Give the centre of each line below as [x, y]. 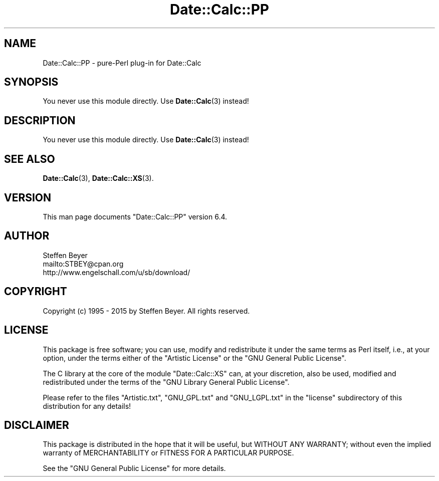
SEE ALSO [30, 159]
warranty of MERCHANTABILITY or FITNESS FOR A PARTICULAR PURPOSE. [168, 453]
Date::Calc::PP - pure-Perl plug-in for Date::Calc [122, 63]
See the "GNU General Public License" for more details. [134, 468]
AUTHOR [27, 236]
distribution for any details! [87, 406]
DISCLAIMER [37, 425]
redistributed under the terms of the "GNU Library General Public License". [166, 382]
